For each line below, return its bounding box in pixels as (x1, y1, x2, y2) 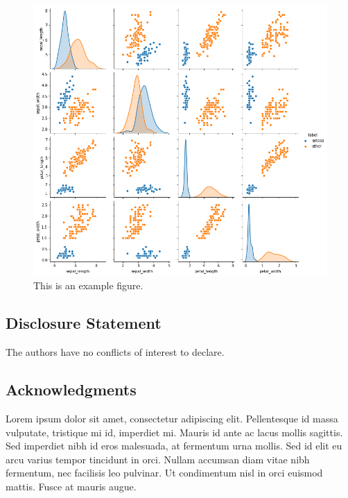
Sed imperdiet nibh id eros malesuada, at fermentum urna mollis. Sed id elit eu (6, 438, 342, 453)
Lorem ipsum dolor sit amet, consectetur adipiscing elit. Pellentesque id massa (6, 411, 338, 425)
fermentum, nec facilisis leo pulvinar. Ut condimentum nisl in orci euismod (6, 465, 323, 480)
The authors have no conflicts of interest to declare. (6, 345, 225, 359)
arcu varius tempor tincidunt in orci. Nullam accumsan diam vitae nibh (6, 452, 310, 466)
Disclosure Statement (6, 312, 162, 334)
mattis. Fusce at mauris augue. (6, 479, 137, 493)
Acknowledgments (6, 379, 137, 400)
